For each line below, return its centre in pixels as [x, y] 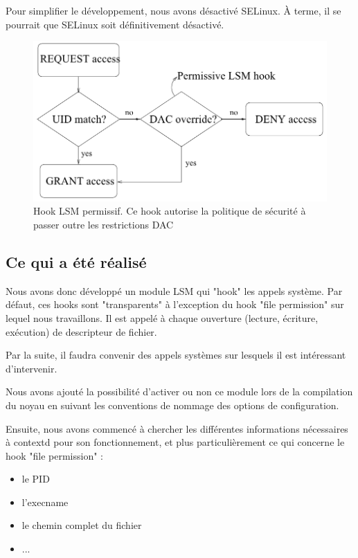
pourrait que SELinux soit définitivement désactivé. [115, 24]
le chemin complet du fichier [82, 525]
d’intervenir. [32, 368]
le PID [36, 479]
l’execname [45, 502]
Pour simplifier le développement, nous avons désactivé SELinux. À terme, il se [173, 10]
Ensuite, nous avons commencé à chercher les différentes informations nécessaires [177, 428]
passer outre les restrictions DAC [104, 224]
